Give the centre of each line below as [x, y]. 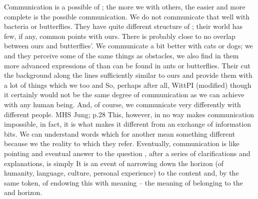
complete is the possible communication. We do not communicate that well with [127, 16]
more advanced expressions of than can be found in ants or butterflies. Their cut [127, 65]
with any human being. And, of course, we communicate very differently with [122, 104]
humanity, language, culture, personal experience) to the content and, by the [121, 173]
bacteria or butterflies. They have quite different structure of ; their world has [123, 26]
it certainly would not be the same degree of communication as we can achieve [124, 95]
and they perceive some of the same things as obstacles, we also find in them [121, 55]
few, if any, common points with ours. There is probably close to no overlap [120, 36]
